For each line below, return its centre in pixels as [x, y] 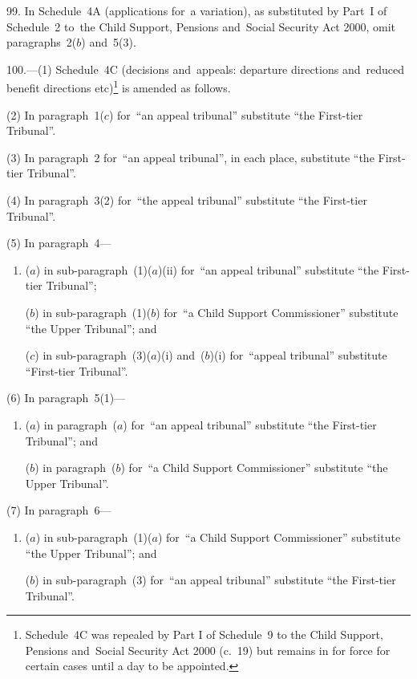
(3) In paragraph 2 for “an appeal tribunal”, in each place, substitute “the [190, 157]
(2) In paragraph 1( [55, 114]
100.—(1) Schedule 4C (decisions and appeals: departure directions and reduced [205, 69]
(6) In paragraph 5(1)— [66, 398]
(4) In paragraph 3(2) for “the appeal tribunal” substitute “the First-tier [187, 200]
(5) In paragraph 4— [59, 243]
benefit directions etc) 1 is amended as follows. [119, 87]
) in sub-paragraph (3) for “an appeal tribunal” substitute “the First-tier [215, 580]
